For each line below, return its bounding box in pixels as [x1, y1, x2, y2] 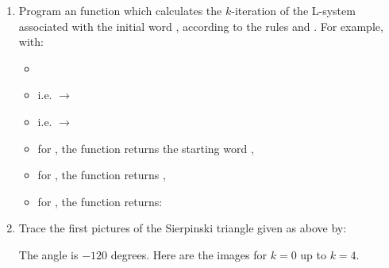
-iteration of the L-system [231, 2, 356, 18]
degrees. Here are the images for [110, 246, 268, 262]
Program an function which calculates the [18, 2, 222, 18]
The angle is [18, 246, 79, 262]
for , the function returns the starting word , [37, 140, 254, 156]
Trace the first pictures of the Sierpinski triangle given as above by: [18, 220, 347, 236]
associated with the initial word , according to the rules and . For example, [18, 17, 383, 34]
